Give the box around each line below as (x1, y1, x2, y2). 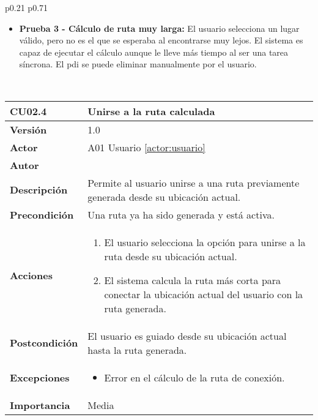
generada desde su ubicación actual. (87, 189, 241, 204)
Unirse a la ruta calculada (87, 103, 215, 118)
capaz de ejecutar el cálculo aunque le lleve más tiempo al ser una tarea (19, 45, 289, 58)
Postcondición (10, 336, 78, 350)
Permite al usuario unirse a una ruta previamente (87, 175, 300, 190)
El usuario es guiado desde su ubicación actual (87, 328, 287, 343)
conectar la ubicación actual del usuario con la (104, 287, 303, 301)
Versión (10, 122, 47, 137)
